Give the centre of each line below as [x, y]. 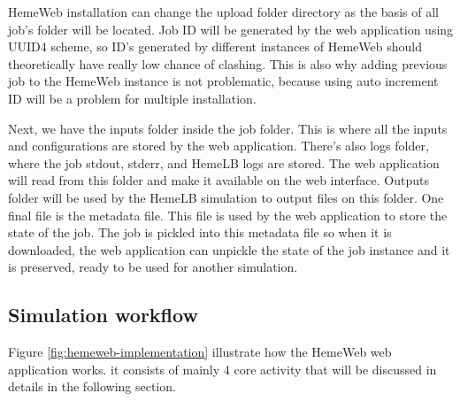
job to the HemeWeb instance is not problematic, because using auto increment [223, 81]
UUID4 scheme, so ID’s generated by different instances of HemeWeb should [215, 46]
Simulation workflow [103, 315]
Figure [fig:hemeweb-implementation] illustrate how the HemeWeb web [200, 352]
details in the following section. [92, 386]
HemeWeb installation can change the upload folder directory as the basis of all [223, 12]
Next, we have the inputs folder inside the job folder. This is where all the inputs [228, 128]
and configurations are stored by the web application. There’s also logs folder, [218, 146]
